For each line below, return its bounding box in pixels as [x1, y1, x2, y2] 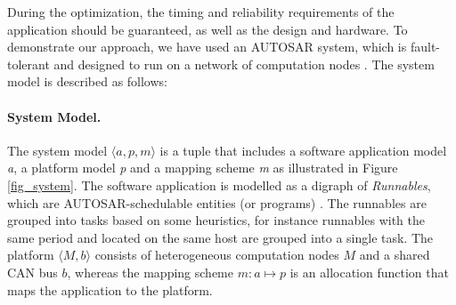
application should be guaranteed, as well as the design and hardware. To [7, 20, 408, 38]
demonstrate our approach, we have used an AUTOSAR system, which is [7, 37, 407, 56]
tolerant [7, 54, 50, 73]
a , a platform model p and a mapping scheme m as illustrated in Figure [7, 158, 398, 177]
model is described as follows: [7, 72, 167, 91]
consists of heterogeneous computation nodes [94, 245, 339, 264]
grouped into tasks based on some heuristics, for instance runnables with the [7, 211, 425, 229]
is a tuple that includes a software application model [159, 140, 447, 159]
